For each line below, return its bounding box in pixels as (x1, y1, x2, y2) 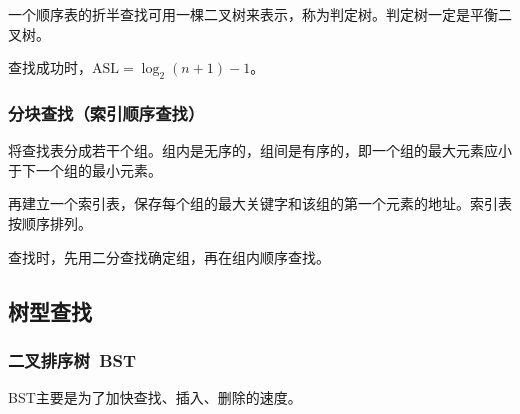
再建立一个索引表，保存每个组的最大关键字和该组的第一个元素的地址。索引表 (8, 193, 512, 214)
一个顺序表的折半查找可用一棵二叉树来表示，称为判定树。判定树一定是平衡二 (8, 4, 512, 24)
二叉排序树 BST (8, 347, 137, 372)
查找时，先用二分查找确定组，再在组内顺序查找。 (8, 246, 330, 267)
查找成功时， (8, 57, 92, 78)
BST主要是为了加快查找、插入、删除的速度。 (8, 387, 302, 408)
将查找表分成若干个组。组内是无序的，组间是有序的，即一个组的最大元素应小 (8, 140, 512, 161)
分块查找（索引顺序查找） (8, 100, 205, 125)
